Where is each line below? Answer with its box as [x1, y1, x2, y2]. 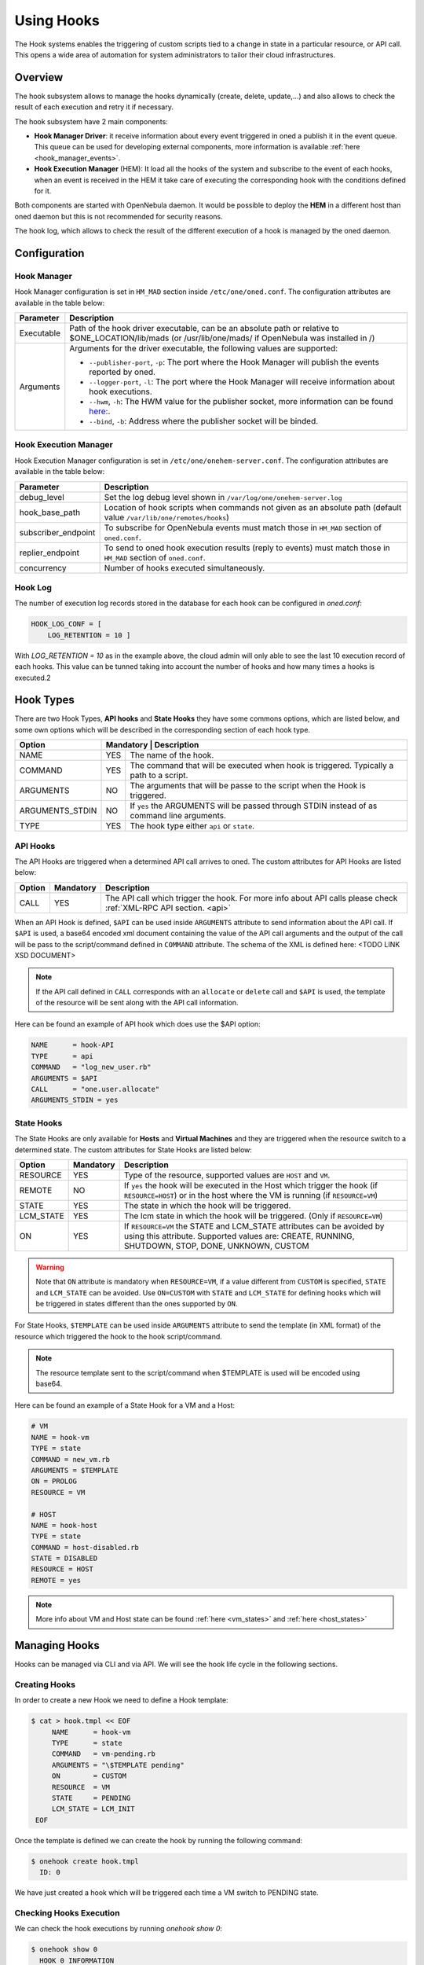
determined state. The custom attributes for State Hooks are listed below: [14, 1144, 253, 1155]
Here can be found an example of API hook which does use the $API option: [14, 1019, 261, 1029]
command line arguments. [130, 810, 227, 821]
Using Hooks [14, 12, 100, 29]
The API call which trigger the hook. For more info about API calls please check [104, 892, 398, 903]
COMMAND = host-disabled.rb [31, 1543, 139, 1552]
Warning [35, 1262, 64, 1272]
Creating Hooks [14, 1679, 76, 1690]
